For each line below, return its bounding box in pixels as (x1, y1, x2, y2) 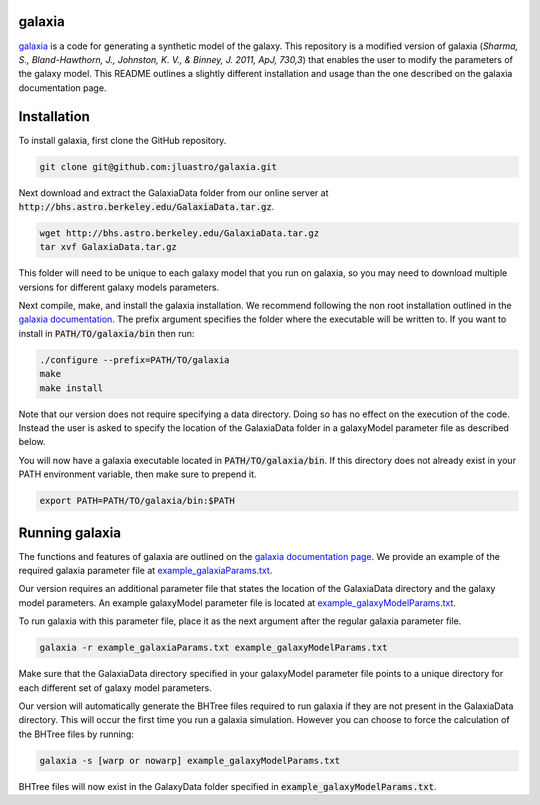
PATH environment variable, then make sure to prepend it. (18, 468, 257, 480)
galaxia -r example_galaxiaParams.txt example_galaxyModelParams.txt (39, 642, 388, 654)
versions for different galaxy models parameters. (18, 281, 220, 293)
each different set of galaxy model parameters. (18, 681, 212, 694)
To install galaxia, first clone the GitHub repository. (18, 134, 227, 146)
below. (18, 436, 46, 448)
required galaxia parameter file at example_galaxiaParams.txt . (18, 565, 273, 577)
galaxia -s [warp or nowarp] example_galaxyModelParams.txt (39, 755, 341, 766)
